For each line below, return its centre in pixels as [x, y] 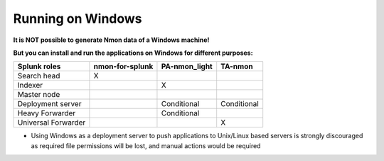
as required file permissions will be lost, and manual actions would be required [146, 145]
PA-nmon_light [187, 66]
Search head [39, 76]
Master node [39, 95]
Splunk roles [39, 66]
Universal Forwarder [52, 123]
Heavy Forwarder [47, 113]
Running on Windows [78, 19]
